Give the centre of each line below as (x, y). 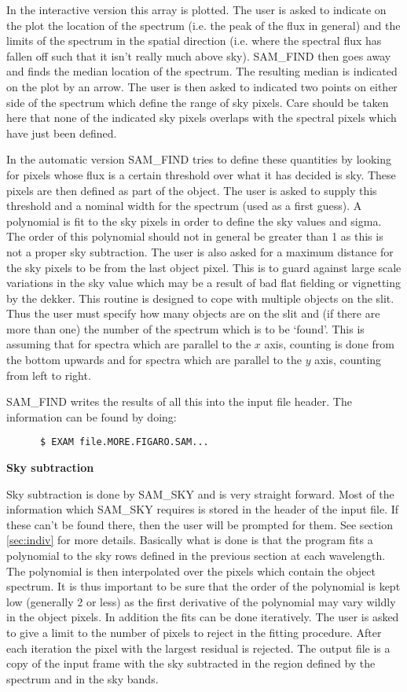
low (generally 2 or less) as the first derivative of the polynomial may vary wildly (201, 601)
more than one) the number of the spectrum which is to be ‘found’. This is (185, 328)
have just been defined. (62, 133)
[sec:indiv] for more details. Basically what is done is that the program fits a (190, 540)
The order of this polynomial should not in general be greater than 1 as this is (195, 236)
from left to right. (49, 375)
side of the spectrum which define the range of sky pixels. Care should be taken (198, 102)
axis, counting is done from (329, 344)
